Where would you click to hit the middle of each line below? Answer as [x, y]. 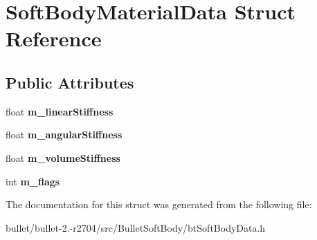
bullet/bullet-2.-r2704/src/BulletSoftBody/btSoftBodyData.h [136, 227]
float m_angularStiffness [64, 135]
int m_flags [33, 181]
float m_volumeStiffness [63, 157]
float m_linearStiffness [60, 111]
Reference [54, 38]
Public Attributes [70, 82]
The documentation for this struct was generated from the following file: [159, 204]
